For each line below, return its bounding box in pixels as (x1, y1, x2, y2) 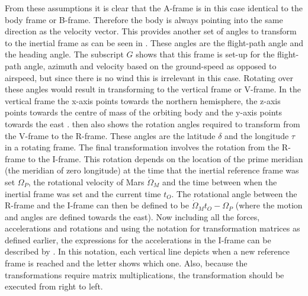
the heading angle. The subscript (5, 48, 124, 60)
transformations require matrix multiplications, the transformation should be (5, 268, 284, 281)
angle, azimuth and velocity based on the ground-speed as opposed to (24, 59, 277, 72)
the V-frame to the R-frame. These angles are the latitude (5, 129, 216, 141)
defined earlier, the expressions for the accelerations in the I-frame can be (5, 233, 271, 246)
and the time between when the (162, 175, 277, 188)
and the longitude (224, 129, 289, 141)
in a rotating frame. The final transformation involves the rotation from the (5, 141, 280, 153)
